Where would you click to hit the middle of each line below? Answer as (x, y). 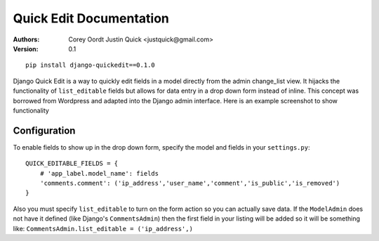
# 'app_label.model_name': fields (99, 173)
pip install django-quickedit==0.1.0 (91, 65)
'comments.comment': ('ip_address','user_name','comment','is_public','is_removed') (190, 183)
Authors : (26, 39)
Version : (26, 48)
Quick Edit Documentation (91, 18)
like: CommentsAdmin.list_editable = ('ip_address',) (103, 228)
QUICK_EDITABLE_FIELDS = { (72, 164)
